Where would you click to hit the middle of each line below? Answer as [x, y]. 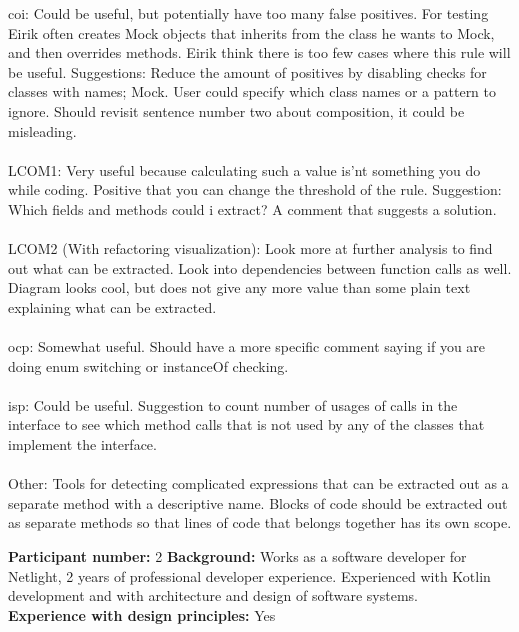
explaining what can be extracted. [112, 306]
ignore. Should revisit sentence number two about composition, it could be [236, 110]
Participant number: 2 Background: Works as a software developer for [237, 556]
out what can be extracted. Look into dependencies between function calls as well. [260, 267]
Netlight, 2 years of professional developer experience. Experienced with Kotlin [249, 575]
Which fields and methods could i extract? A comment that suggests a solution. [252, 208]
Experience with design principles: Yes [142, 614]
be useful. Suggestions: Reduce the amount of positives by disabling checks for [247, 71]
